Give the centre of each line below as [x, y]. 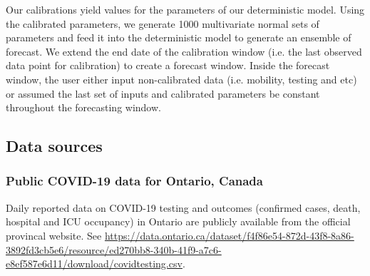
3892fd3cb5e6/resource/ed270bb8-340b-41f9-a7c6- [114, 249]
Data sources [54, 146]
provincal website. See [54, 235]
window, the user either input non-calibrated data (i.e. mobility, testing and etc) [181, 79]
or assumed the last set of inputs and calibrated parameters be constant [163, 93]
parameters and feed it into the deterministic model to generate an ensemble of [179, 37]
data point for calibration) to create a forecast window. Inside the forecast [168, 65]
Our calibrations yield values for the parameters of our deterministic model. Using [185, 9]
